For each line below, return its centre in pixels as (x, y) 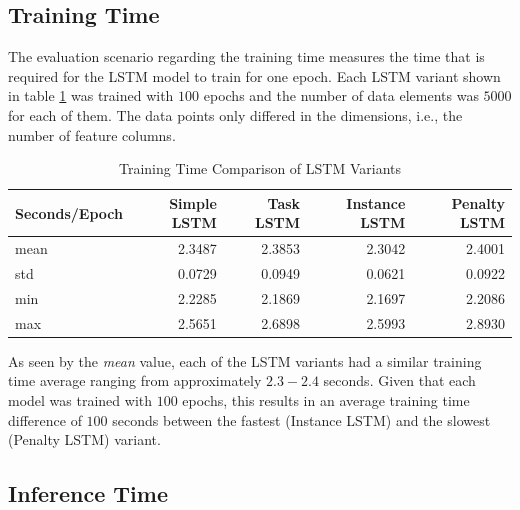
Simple (193, 202)
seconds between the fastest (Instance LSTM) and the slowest (301, 419)
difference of (45, 419)
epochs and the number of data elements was (341, 95)
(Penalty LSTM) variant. (84, 439)
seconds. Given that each (399, 380)
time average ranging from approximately (135, 380)
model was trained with (80, 400)
